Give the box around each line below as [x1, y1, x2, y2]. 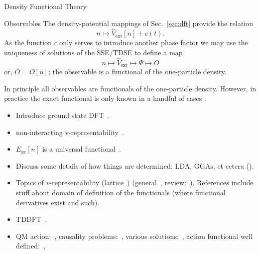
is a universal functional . [42, 144, 121, 154]
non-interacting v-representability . [16, 126, 124, 137]
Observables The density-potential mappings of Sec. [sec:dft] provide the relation [4, 18, 253, 28]
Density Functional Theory [4, 1, 87, 11]
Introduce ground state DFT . [16, 110, 109, 120]
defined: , [16, 240, 46, 251]
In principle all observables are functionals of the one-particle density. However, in [4, 83, 256, 93]
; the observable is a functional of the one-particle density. [48, 66, 227, 77]
